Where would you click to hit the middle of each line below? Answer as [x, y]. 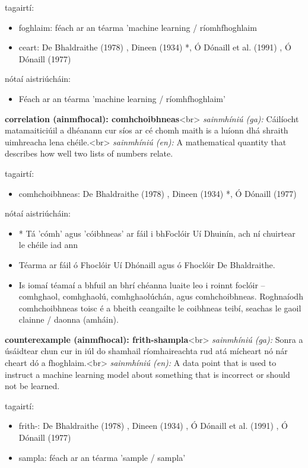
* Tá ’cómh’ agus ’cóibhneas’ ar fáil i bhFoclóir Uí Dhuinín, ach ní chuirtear [157, 233]
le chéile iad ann [48, 245]
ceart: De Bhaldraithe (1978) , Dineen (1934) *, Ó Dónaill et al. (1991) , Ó [155, 47]
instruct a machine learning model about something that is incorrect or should [147, 374]
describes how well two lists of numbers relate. [89, 153]
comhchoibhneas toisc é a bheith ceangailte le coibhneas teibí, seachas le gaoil [160, 308]
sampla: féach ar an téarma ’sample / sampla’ [102, 457]
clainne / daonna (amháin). [69, 319]
